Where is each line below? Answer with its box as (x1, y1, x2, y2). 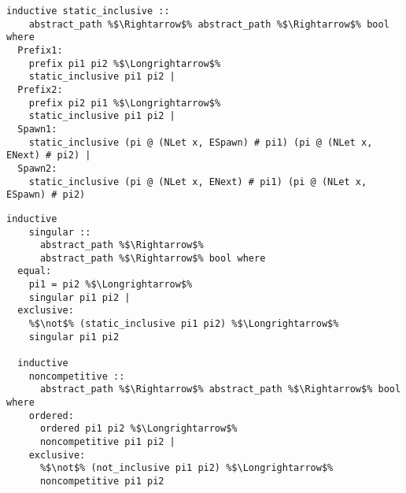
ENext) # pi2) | (6, 150, 91, 161)
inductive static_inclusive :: (6, 6, 170, 17)
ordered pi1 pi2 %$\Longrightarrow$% (39, 423, 238, 435)
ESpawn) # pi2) (6, 189, 86, 201)
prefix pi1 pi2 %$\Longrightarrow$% (28, 57, 221, 69)
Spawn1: (17, 123, 57, 135)
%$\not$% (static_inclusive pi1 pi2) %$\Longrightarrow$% (28, 318, 339, 330)
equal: (17, 265, 52, 277)
